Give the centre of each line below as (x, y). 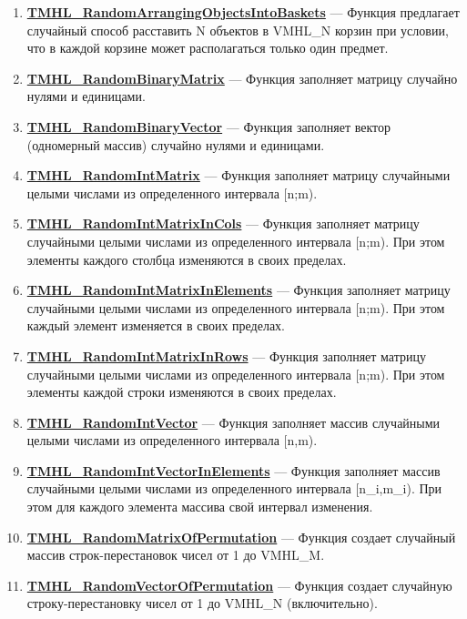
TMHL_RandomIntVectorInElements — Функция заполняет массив (233, 470)
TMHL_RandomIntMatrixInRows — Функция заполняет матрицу (226, 355)
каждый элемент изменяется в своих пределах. (156, 325)
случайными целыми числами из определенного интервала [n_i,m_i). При (234, 488)
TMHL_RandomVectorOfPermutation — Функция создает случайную (239, 585)
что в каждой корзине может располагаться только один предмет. (208, 48)
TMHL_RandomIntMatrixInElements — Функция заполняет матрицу (239, 290)
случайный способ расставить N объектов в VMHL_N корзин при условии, (238, 30)
